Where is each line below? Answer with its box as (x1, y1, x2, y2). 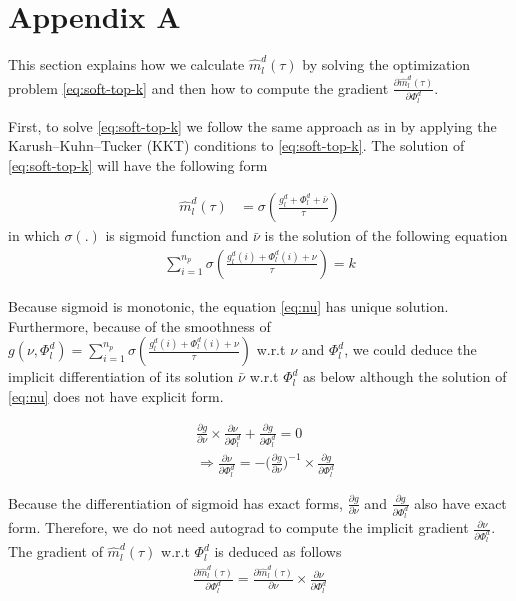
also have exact (414, 492, 507, 513)
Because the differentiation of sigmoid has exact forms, (8, 492, 343, 513)
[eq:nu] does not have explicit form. (8, 385, 224, 406)
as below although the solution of (303, 366, 507, 387)
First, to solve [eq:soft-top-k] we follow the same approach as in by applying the (8, 115, 497, 136)
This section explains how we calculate (8, 54, 245, 75)
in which (8, 225, 60, 246)
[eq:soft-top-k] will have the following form (8, 154, 268, 175)
